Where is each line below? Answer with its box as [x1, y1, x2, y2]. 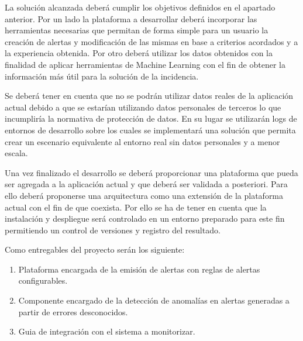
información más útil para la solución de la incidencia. [5, 70, 199, 82]
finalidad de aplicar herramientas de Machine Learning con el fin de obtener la [5, 58, 285, 70]
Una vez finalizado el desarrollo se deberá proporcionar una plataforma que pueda [5, 166, 298, 178]
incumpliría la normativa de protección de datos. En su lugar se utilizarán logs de [5, 112, 297, 125]
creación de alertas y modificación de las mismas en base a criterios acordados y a [5, 35, 298, 47]
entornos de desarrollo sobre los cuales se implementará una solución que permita [5, 123, 296, 136]
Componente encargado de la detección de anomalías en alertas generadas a [18, 294, 290, 306]
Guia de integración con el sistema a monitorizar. [18, 325, 195, 337]
